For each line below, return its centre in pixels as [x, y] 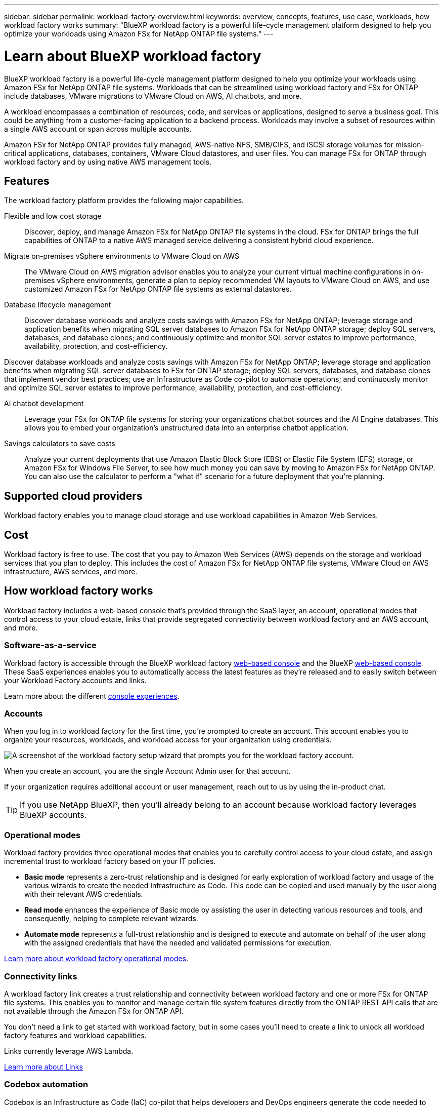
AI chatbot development [44, 404]
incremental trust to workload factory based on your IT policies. [110, 861]
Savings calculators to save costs [60, 444]
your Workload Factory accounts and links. [75, 680]
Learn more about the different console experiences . [92, 696]
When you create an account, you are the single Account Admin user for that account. [147, 771]
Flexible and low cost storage [53, 216]
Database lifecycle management [58, 305]
